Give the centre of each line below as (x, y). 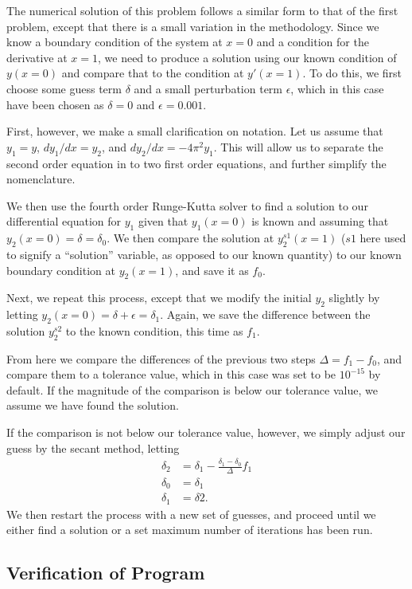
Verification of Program (106, 573)
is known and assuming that (320, 221)
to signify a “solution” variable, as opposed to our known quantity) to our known (204, 254)
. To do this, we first (352, 73)
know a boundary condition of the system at (115, 42)
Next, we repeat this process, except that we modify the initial (159, 298)
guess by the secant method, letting (93, 448)
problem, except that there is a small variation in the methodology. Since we (193, 26)
